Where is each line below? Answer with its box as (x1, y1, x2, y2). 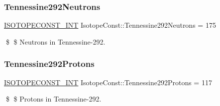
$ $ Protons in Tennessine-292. (5, 94, 102, 104)
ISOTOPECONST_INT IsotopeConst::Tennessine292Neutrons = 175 (4, 20, 216, 30)
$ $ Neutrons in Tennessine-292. (5, 36, 106, 47)
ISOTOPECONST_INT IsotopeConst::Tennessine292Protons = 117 (4, 77, 212, 87)
